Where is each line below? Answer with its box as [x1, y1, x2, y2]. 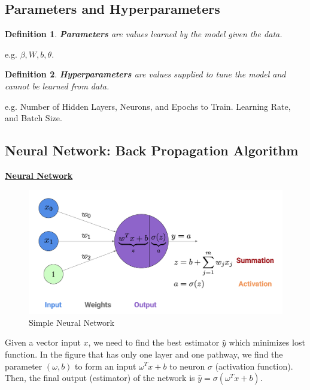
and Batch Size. [5, 112, 62, 124]
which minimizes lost [229, 336, 305, 349]
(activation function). [215, 359, 293, 372]
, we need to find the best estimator [88, 336, 220, 349]
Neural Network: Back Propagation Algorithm [5, 141, 299, 160]
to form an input [75, 359, 136, 372]
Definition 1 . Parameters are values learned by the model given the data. [5, 28, 282, 40]
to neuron [169, 359, 205, 372]
